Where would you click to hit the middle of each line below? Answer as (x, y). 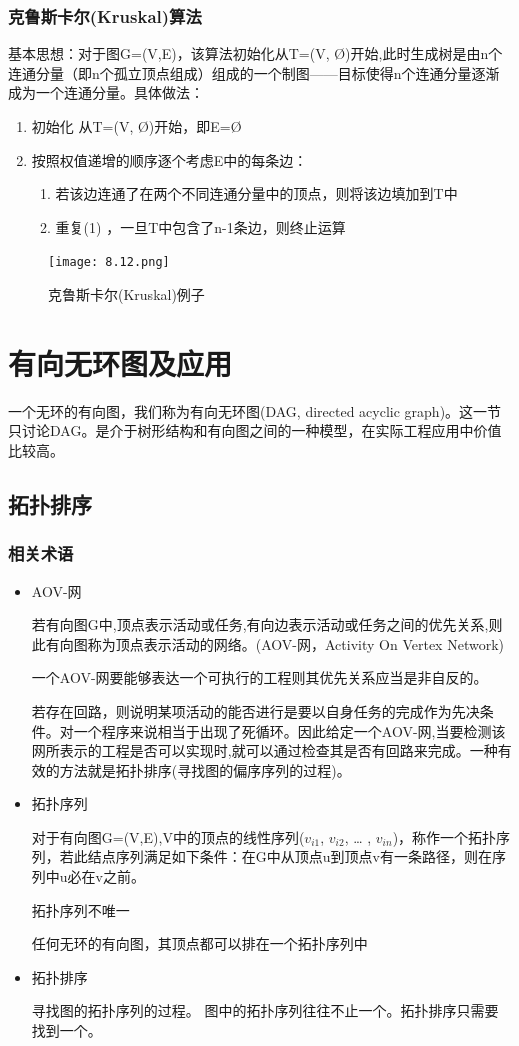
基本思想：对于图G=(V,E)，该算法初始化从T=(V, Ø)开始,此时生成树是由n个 (255, 53)
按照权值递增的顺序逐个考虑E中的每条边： (169, 159)
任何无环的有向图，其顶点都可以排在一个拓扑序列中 (199, 943)
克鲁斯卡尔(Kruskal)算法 (105, 15)
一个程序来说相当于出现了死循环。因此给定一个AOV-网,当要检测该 (289, 730)
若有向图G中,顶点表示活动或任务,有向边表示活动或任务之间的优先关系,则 (267, 624)
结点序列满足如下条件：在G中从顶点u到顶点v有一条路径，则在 (289, 856)
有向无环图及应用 (120, 362)
